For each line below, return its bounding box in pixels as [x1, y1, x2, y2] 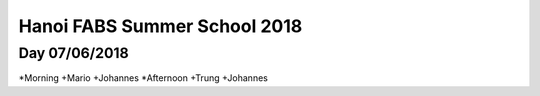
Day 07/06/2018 [18, 44, 129, 62]
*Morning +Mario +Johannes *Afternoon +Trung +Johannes [18, 72, 269, 84]
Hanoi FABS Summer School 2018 [18, 15, 303, 37]
